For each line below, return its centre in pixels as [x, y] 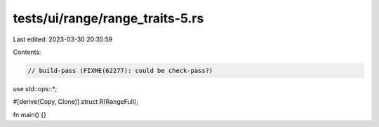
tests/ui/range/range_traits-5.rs [108, 18]
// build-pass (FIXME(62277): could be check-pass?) [120, 71]
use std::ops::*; [35, 88]
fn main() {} [30, 114]
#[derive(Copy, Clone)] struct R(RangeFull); [75, 102]
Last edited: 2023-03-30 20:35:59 [63, 39]
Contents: [27, 52]
